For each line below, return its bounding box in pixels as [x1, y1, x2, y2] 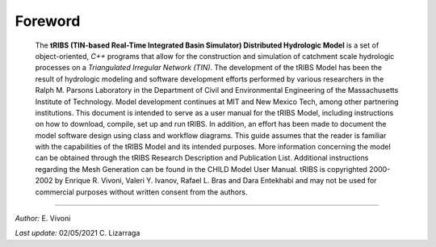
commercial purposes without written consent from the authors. [35, 186, 248, 197]
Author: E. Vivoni [15, 214, 71, 224]
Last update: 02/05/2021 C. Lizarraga [15, 228, 140, 238]
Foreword [15, 12, 81, 30]
